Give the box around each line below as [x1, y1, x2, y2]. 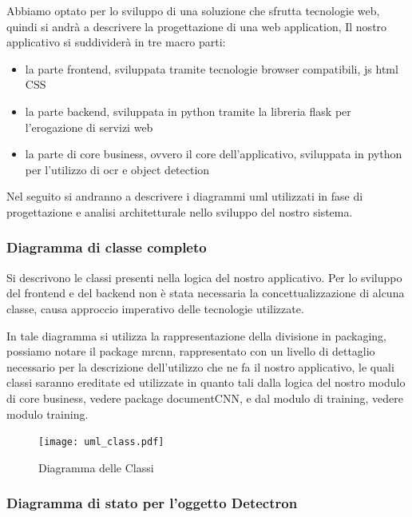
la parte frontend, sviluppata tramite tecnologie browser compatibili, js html [25, 60, 398, 77]
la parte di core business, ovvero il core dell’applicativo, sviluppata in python [25, 145, 402, 162]
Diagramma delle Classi [38, 459, 154, 475]
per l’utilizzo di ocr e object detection [25, 161, 210, 177]
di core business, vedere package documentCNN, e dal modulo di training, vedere [6, 389, 403, 406]
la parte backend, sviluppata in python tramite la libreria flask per [25, 102, 351, 119]
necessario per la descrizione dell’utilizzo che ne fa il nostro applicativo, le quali [6, 358, 394, 375]
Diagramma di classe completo [6, 237, 207, 257]
